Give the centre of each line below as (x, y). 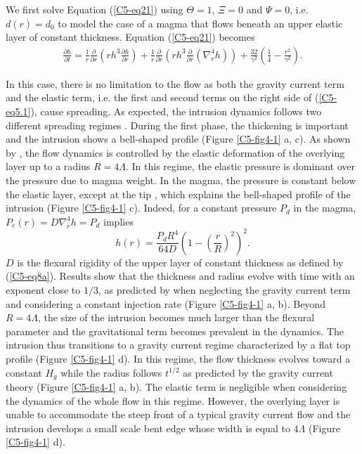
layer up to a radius (48, 166)
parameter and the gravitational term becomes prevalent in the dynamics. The (175, 331)
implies (118, 221)
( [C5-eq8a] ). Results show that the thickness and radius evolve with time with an (180, 276)
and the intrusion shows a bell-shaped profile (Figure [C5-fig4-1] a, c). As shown (178, 139)
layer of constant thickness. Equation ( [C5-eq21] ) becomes (130, 37)
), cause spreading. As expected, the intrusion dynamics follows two (176, 111)
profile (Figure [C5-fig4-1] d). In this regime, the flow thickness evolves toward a (178, 358)
